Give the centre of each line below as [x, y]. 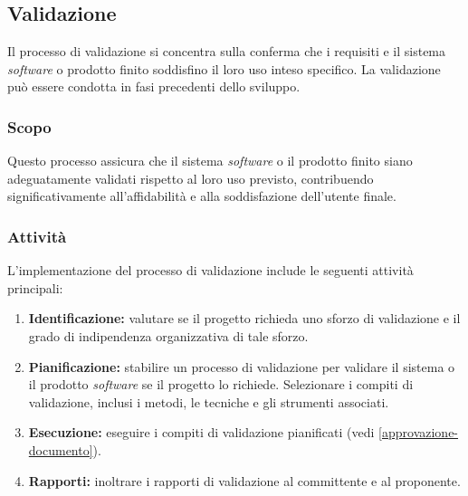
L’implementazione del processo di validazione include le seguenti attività [210, 270]
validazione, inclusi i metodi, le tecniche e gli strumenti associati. [209, 401]
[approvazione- [419, 432]
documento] [61, 449]
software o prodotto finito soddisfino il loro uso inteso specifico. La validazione [224, 68]
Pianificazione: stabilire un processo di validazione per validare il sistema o [242, 366]
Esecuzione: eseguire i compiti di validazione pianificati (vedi [201, 432]
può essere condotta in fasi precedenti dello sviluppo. [154, 86]
